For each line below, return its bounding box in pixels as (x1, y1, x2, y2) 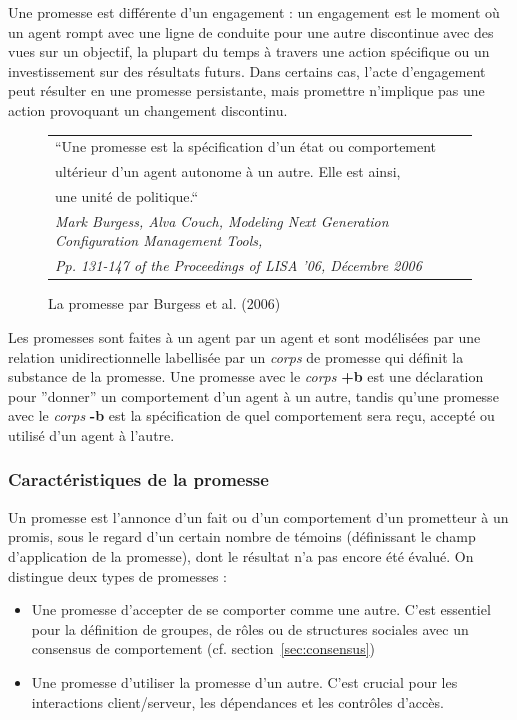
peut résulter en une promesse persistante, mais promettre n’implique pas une (8, 80, 485, 101)
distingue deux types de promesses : (8, 565, 227, 586)
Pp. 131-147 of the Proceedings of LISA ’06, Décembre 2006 (55, 255, 422, 276)
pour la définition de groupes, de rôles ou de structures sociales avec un (31, 618, 469, 639)
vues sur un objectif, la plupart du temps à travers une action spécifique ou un (8, 41, 490, 62)
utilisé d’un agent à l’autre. (8, 424, 175, 445)
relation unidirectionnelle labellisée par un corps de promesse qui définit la (8, 346, 464, 367)
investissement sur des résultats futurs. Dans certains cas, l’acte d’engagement (8, 60, 486, 81)
